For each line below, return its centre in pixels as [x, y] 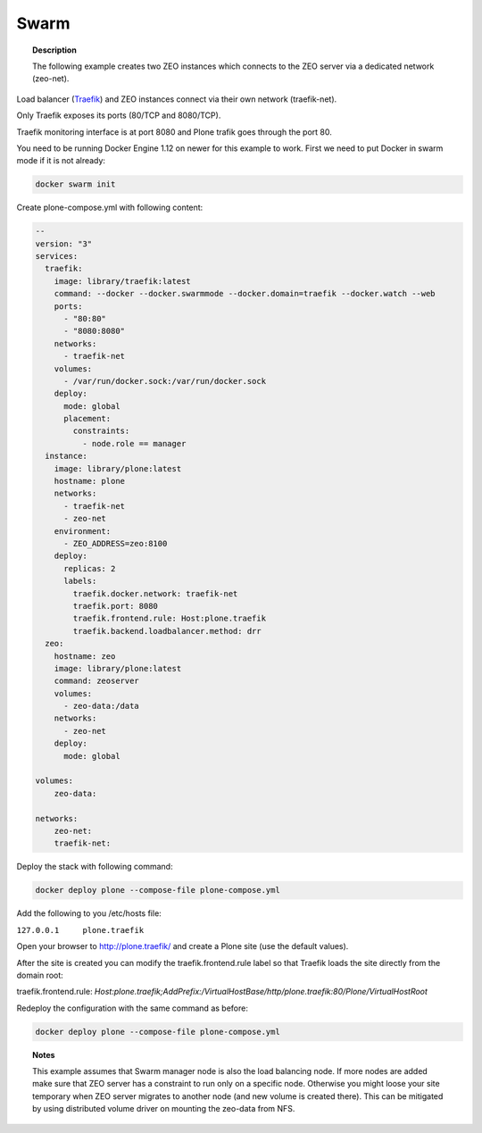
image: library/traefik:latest [122, 281]
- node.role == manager [134, 443]
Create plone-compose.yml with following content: [110, 208]
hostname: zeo [85, 656]
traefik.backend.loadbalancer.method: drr [167, 631]
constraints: [101, 431]
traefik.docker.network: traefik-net [155, 593]
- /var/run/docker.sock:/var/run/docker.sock [165, 381]
